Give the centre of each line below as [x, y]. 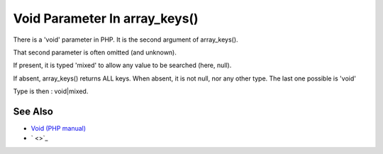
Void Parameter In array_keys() [106, 18]
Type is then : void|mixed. [51, 91]
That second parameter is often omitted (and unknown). [95, 52]
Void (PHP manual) [59, 129]
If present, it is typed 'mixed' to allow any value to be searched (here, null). [122, 65]
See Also [33, 111]
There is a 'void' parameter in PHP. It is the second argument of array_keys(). [126, 40]
